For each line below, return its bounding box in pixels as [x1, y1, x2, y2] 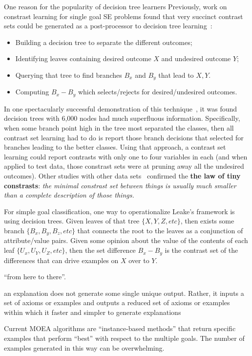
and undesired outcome [161, 53, 231, 64]
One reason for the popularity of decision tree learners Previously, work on [4, 1, 227, 11]
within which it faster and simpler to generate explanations [4, 307, 181, 317]
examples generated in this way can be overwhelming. [4, 342, 165, 353]
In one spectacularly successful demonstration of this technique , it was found [4, 103, 237, 113]
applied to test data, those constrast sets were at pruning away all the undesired [4, 161, 244, 171]
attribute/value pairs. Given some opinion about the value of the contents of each [4, 235, 248, 245]
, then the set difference [65, 245, 136, 255]
